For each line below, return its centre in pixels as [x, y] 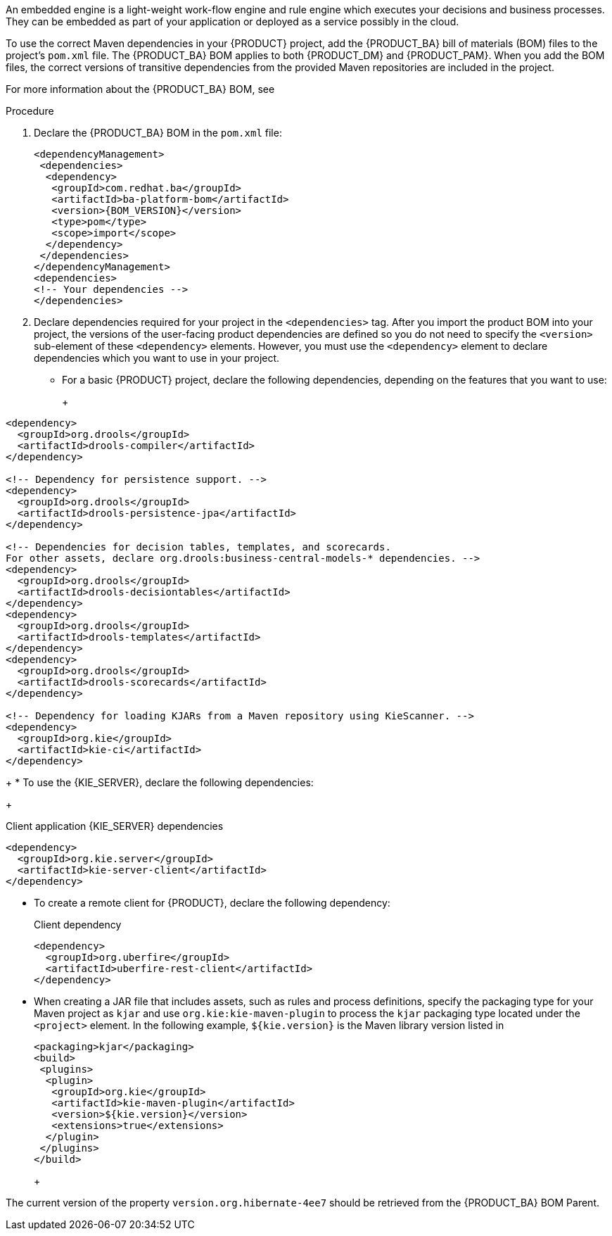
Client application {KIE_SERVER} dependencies [115, 826]
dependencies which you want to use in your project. [157, 358]
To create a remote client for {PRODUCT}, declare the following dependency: [212, 903]
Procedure [30, 111]
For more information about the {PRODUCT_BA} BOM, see [140, 89]
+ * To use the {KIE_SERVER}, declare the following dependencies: [160, 782]
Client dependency [78, 925]
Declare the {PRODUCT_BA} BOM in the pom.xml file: [158, 133]
